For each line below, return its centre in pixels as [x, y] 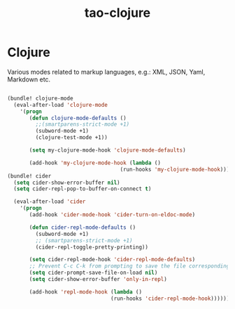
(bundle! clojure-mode [40, 98]
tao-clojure [117, 13]
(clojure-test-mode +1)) [72, 138]
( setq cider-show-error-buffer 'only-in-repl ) [98, 280]
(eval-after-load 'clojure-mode [61, 105]
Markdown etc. [29, 79]
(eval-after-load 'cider [50, 202]
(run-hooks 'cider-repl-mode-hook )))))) [170, 298]
